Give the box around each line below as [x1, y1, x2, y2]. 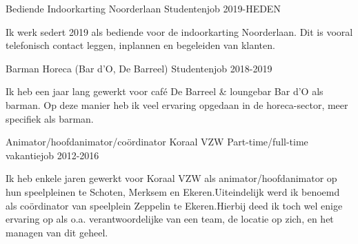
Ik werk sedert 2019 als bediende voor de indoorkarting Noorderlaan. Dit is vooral [6, 24, 353, 39]
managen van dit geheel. [6, 225, 108, 239]
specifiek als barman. [6, 111, 94, 125]
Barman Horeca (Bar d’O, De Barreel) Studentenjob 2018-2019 [6, 61, 272, 75]
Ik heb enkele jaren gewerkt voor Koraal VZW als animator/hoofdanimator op [6, 171, 337, 185]
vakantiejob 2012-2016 [6, 148, 99, 162]
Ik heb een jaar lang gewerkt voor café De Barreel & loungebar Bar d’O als [6, 84, 324, 99]
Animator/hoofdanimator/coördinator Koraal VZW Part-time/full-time [6, 134, 308, 149]
